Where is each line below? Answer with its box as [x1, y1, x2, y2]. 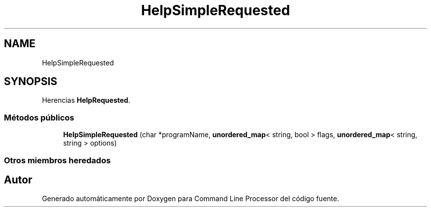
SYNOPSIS [4, 75, 58, 88]
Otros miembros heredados [4, 155, 111, 165]
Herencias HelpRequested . [42, 96, 130, 105]
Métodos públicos [4, 112, 74, 122]
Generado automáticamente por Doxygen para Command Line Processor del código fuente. [42, 194, 339, 203]
